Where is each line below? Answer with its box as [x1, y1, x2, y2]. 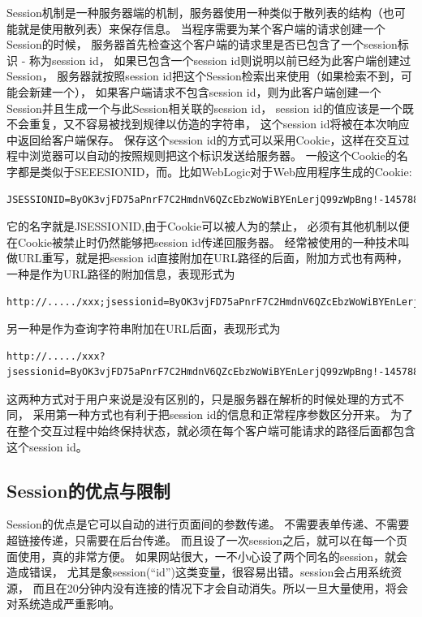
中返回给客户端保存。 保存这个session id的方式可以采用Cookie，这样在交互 [6, 131, 398, 148]
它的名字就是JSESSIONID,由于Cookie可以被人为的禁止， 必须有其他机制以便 [6, 218, 410, 235]
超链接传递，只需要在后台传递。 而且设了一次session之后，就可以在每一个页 [6, 532, 408, 549]
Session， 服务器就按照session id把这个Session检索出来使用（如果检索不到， [6, 67, 401, 84]
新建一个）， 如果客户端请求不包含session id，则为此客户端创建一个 [28, 83, 381, 100]
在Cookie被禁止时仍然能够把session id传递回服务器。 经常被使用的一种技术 [6, 233, 398, 250]
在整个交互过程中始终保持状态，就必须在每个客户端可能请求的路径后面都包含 [6, 422, 416, 439]
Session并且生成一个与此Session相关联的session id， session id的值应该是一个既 [6, 99, 414, 116]
